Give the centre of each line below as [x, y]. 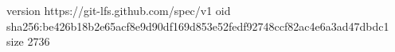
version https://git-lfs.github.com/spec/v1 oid [119, 10]
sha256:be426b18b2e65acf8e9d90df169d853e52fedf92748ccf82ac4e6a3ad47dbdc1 [198, 26]
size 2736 [28, 41]
